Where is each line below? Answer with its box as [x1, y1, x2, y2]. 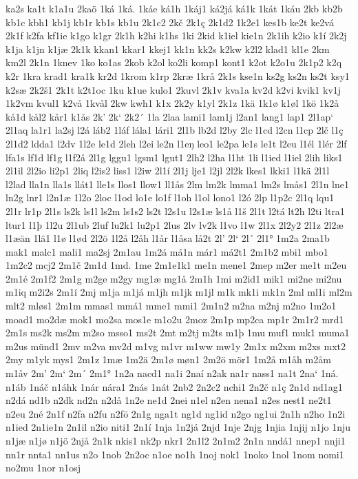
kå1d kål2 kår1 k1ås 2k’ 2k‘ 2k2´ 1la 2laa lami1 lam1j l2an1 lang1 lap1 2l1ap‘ [6, 109, 334, 123]
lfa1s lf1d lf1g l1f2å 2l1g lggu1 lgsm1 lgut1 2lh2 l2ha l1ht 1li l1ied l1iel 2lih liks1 [6, 150, 343, 164]
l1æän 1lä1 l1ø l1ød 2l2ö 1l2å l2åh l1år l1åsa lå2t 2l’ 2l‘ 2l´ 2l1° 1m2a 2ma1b [6, 231, 330, 245]
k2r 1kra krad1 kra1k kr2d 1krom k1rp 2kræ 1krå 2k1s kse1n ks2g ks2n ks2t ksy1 [6, 68, 350, 83]
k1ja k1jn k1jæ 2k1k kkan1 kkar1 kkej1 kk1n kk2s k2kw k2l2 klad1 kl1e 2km [6, 41, 330, 56]
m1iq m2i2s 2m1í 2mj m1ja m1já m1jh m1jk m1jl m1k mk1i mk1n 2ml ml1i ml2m [6, 285, 352, 299]
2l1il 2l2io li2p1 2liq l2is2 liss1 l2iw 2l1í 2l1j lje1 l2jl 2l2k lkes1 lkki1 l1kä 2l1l [6, 163, 330, 178]
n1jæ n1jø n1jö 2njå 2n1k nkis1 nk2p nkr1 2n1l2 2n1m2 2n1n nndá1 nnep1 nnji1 [6, 434, 346, 447]
